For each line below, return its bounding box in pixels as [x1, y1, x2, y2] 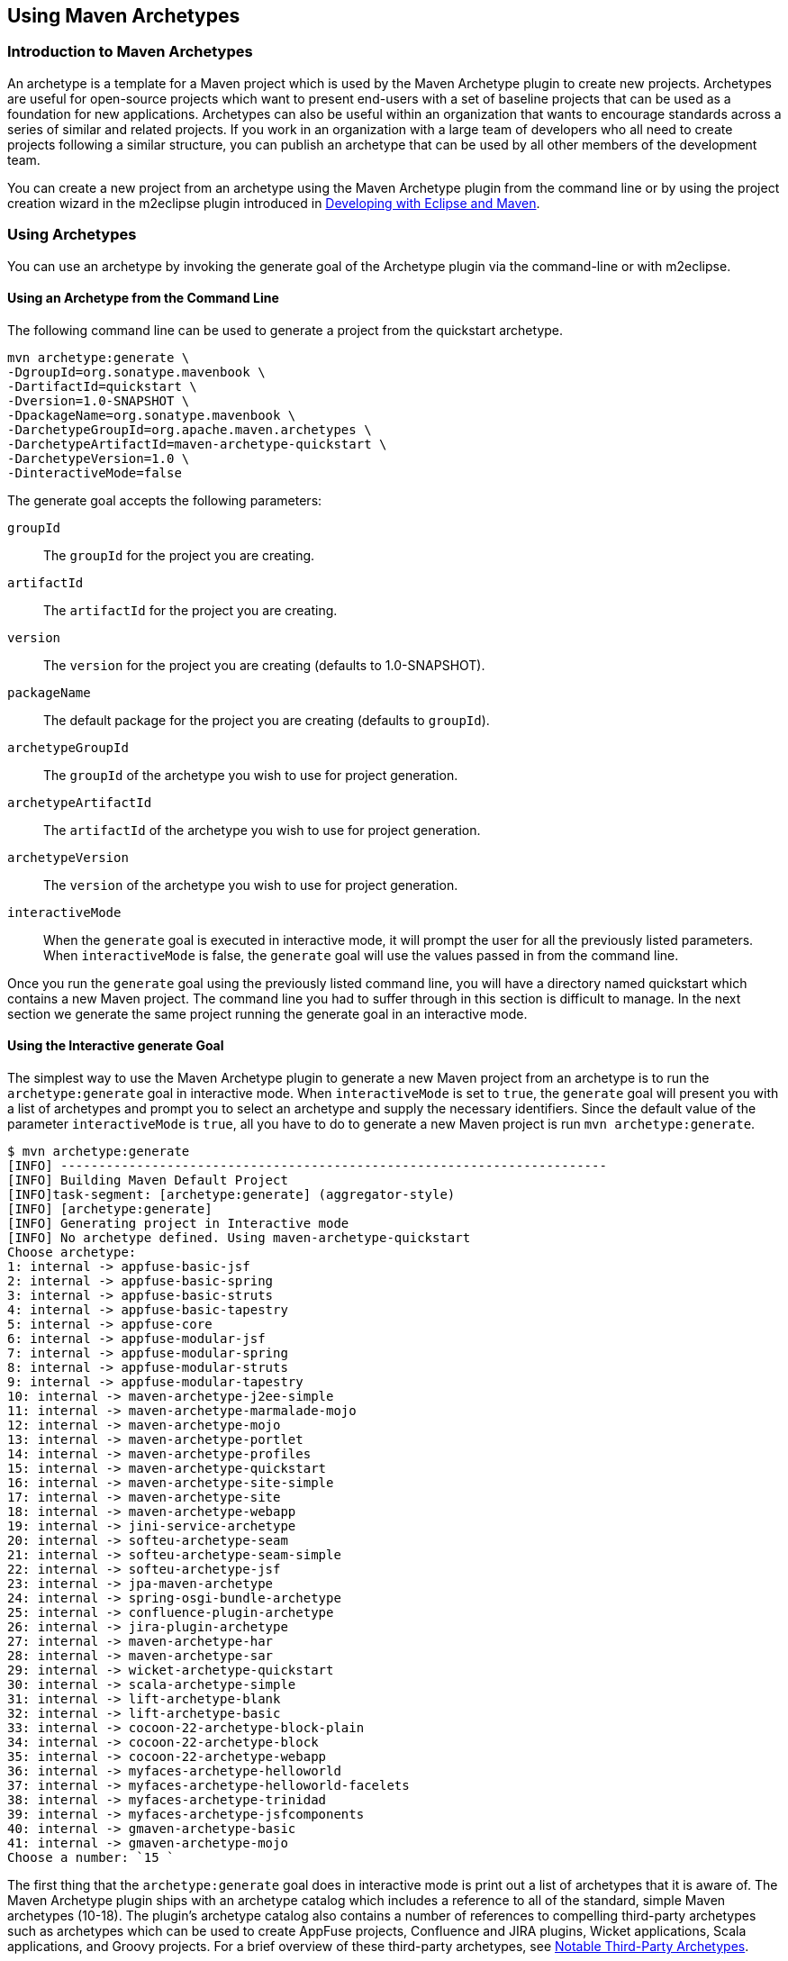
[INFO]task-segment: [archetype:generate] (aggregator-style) [7, 1186, 456, 1202]
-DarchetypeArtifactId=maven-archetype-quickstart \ [7, 436, 387, 451]
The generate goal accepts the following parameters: [7, 492, 322, 508]
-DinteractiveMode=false [7, 465, 182, 480]
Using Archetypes [7, 225, 137, 244]
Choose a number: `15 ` [7, 1849, 175, 1865]
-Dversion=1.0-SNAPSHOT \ [7, 393, 190, 408]
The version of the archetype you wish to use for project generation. [43, 876, 458, 893]
